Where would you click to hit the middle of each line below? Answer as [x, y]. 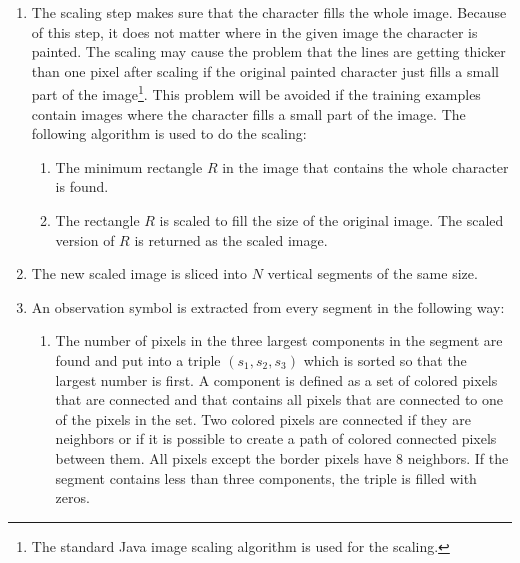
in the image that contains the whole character [365, 166]
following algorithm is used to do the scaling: [169, 133]
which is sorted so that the [385, 359]
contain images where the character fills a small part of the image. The [248, 113]
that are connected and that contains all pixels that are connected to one [279, 399]
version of [85, 239]
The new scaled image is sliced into [139, 273]
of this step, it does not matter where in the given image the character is [254, 31]
